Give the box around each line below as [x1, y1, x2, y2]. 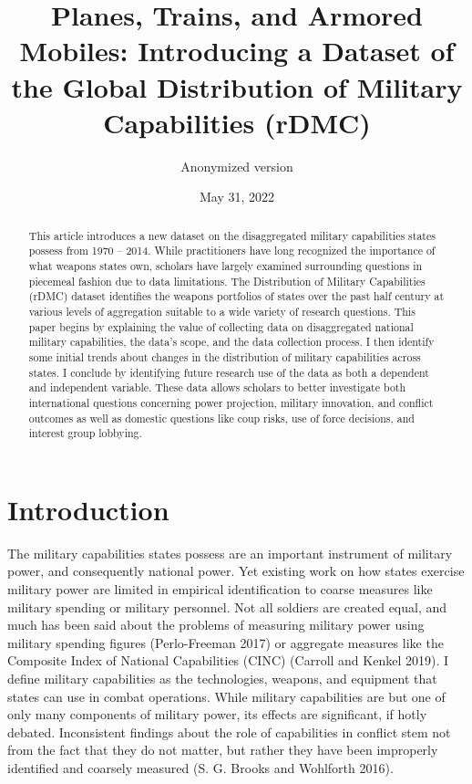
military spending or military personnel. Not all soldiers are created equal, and [7, 597, 447, 616]
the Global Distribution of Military [11, 68, 463, 105]
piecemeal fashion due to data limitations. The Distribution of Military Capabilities [28, 273, 426, 288]
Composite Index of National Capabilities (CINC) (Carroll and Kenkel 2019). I [7, 651, 449, 670]
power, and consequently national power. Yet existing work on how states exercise [7, 561, 465, 580]
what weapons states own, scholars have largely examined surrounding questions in [28, 257, 423, 273]
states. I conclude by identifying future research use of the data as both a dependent [28, 364, 429, 380]
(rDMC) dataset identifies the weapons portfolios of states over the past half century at [28, 288, 445, 304]
